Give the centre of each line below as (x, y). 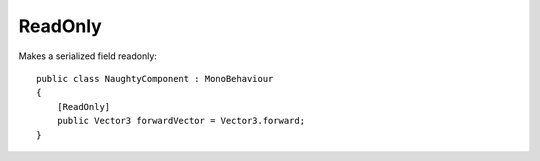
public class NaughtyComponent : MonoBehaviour (155, 78)
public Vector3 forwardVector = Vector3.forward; (180, 121)
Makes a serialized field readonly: (87, 56)
